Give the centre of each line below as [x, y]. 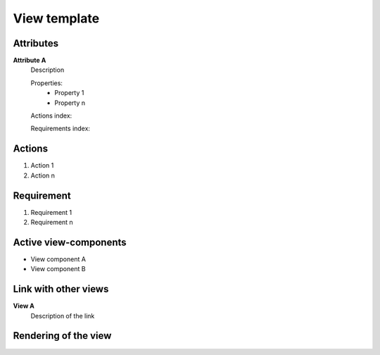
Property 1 [69, 93]
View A [24, 306]
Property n [70, 103]
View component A [58, 259]
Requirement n [52, 222]
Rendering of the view [62, 336]
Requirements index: [61, 129]
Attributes [36, 43]
